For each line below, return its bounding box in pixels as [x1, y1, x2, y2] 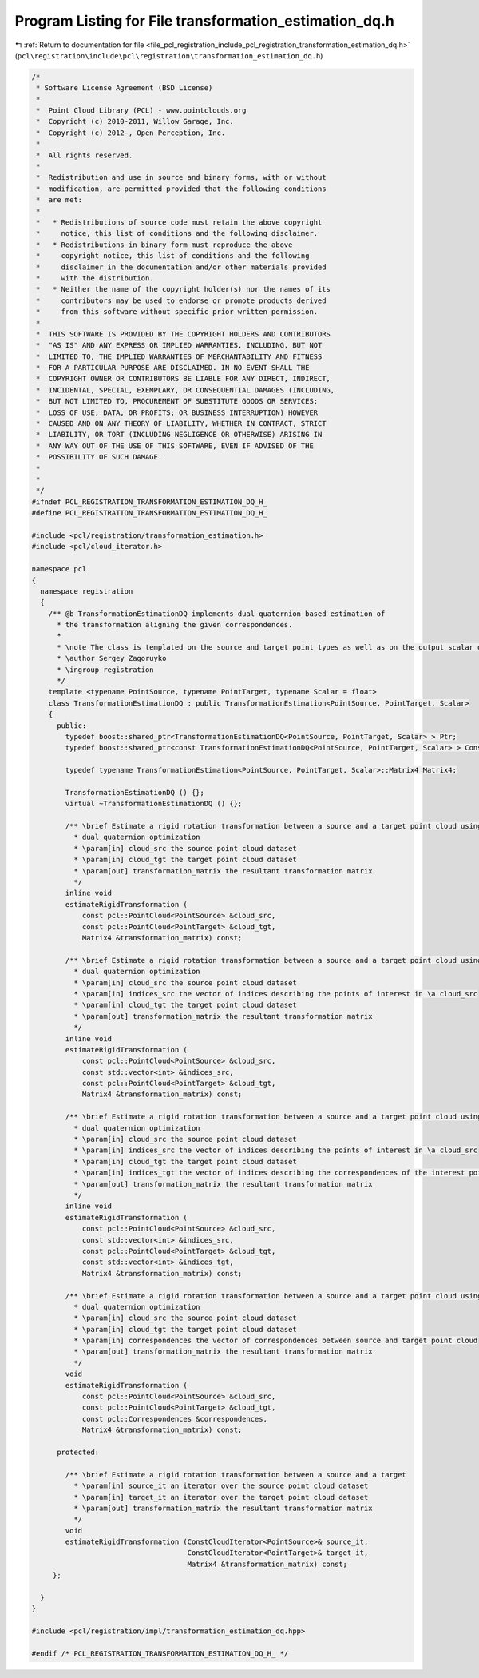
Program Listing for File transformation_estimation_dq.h [14, 12, 394, 30]
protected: [57, 1447, 100, 1457]
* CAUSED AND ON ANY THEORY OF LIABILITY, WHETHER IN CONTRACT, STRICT [36, 419, 327, 428]
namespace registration [40, 587, 133, 595]
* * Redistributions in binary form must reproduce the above [36, 240, 293, 249]
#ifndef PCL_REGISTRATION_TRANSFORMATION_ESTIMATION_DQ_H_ [31, 497, 267, 507]
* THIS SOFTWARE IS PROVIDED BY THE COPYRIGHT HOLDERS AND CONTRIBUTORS [36, 329, 331, 339]
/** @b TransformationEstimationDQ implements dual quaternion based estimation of [48, 609, 386, 618]
